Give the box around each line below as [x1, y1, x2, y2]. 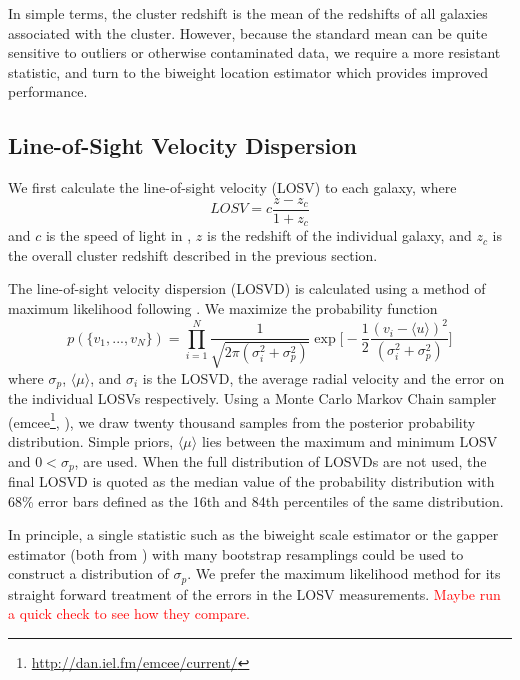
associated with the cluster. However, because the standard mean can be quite [8, 22, 488, 43]
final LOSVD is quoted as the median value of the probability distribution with [8, 470, 495, 491]
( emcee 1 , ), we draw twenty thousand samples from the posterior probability [8, 408, 476, 432]
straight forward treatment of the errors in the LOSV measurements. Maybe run [8, 583, 501, 604]
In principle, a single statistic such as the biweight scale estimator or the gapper [8, 524, 499, 545]
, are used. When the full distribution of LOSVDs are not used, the [74, 450, 487, 471]
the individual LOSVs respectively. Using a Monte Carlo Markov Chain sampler [8, 388, 497, 409]
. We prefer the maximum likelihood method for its [187, 563, 501, 584]
